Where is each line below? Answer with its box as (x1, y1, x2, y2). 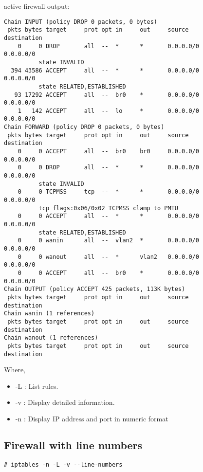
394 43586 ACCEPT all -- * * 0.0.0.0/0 (11, 67, 199, 74)
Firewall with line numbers (4, 437, 143, 452)
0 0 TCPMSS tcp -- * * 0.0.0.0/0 (18, 188, 199, 196)
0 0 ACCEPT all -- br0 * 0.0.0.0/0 (18, 269, 199, 276)
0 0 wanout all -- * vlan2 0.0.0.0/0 (18, 253, 199, 260)
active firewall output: (4, 1, 70, 11)
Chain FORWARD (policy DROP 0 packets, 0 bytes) (4, 124, 165, 131)
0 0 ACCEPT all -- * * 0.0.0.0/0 (18, 213, 199, 220)
